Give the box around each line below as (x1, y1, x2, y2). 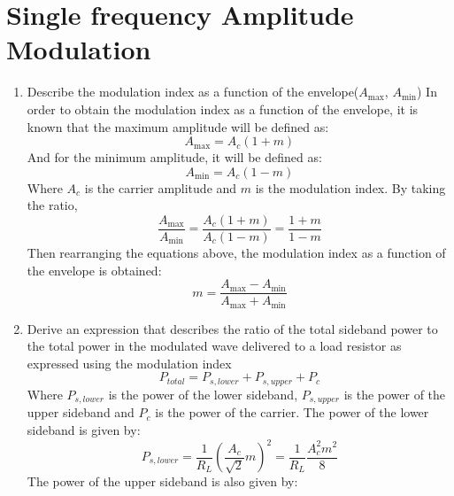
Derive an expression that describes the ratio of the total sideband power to (27, 319, 438, 337)
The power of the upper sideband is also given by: (27, 472, 298, 491)
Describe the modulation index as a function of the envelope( (27, 82, 359, 101)
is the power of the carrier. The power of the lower (155, 403, 429, 422)
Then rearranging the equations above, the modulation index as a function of (27, 243, 446, 261)
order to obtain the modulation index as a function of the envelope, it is (27, 99, 419, 118)
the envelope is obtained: (27, 260, 162, 279)
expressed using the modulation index (27, 353, 232, 372)
